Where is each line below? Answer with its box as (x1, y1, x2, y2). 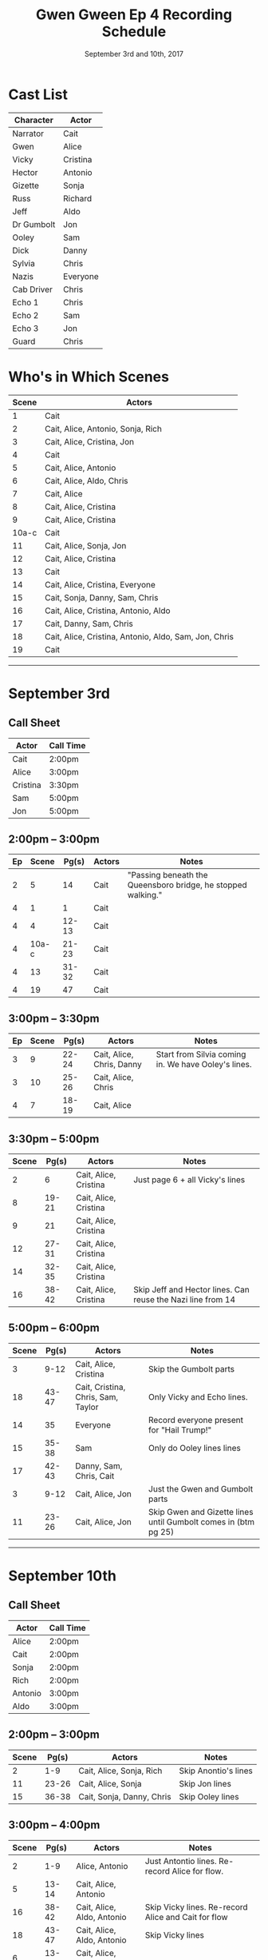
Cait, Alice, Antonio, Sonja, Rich (45, 423, 162, 434)
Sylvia (12, 257, 36, 269)
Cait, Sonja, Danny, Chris (78, 1791, 171, 1802)
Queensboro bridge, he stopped (127, 879, 247, 890)
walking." (127, 890, 163, 901)
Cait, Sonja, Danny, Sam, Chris (45, 592, 159, 603)
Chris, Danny (93, 1059, 142, 1070)
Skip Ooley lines (179, 1791, 239, 1802)
